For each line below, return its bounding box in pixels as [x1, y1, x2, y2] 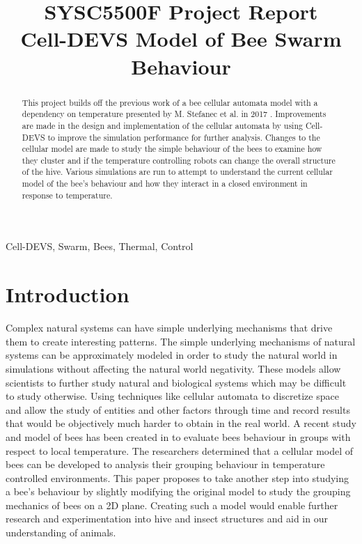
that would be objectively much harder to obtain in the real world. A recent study [6, 416, 356, 430]
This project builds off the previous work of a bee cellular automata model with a [22, 96, 318, 108]
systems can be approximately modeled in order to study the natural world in [6, 348, 338, 362]
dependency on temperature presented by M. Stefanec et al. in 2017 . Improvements [22, 108, 326, 120]
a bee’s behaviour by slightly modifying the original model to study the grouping [6, 484, 351, 499]
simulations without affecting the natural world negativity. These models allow [6, 361, 341, 375]
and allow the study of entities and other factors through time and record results [6, 402, 350, 417]
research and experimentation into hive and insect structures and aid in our [6, 511, 328, 526]
